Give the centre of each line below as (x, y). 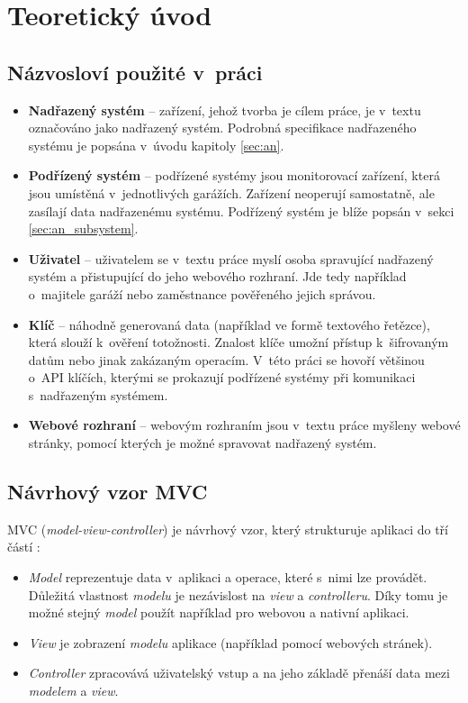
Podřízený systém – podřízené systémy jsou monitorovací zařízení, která (234, 175)
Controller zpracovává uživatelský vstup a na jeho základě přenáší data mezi (239, 673)
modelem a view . (73, 691)
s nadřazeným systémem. (98, 394)
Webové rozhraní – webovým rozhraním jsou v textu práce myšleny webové (244, 425)
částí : (24, 547)
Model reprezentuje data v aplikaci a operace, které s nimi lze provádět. (228, 577)
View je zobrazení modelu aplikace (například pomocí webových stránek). (230, 642)
